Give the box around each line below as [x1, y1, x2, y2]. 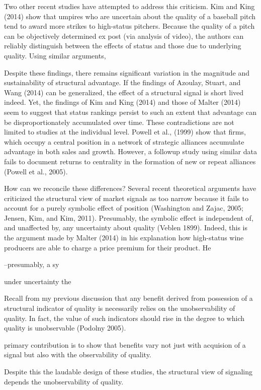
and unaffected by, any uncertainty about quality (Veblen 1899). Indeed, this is [4, 222, 248, 233]
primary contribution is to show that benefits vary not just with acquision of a [4, 339, 246, 350]
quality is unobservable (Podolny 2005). [4, 322, 126, 333]
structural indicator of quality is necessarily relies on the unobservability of [4, 303, 235, 313]
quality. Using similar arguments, [4, 50, 106, 60]
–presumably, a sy [4, 259, 59, 270]
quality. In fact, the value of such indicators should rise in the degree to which [4, 312, 244, 323]
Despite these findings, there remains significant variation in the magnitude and [4, 67, 249, 78]
